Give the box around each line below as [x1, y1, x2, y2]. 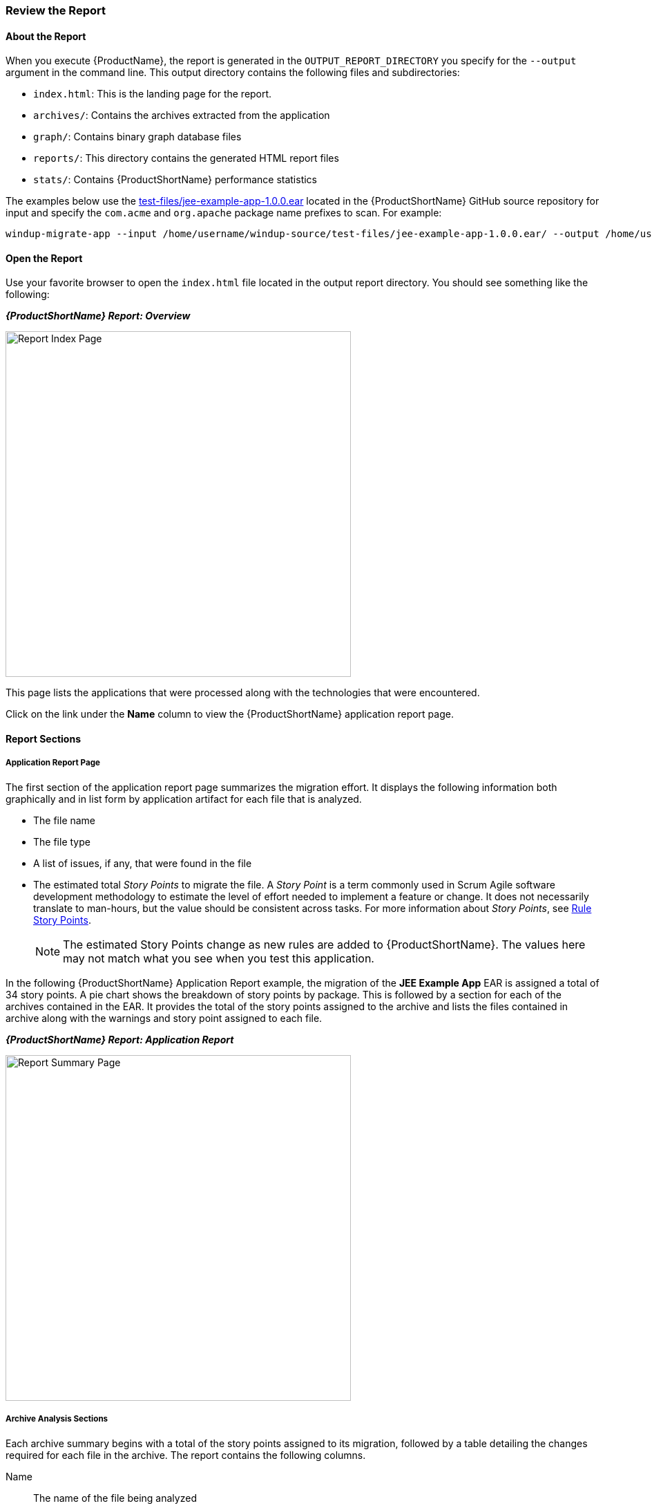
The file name [33, 814, 96, 826]
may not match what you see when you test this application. [63, 951, 374, 965]
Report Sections [6, 733, 81, 745]
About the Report [6, 30, 86, 42]
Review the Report [6, 3, 106, 17]
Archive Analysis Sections [6, 1414, 108, 1424]
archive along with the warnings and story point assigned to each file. [6, 1012, 323, 1024]
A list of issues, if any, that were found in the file [33, 857, 252, 869]
